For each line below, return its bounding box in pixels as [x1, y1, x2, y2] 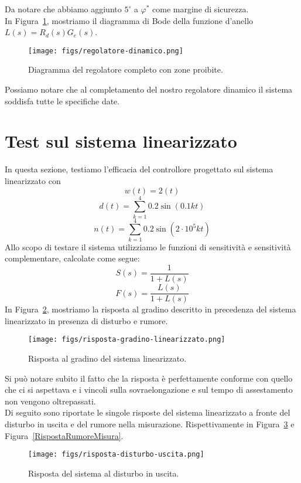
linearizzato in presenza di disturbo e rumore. [5, 314, 168, 326]
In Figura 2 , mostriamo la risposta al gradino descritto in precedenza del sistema [5, 303, 296, 315]
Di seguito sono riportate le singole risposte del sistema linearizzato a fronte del [5, 406, 290, 419]
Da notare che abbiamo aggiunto [5, 3, 122, 15]
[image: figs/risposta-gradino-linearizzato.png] [28, 335, 225, 344]
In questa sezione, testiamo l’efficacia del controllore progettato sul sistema [5, 163, 273, 175]
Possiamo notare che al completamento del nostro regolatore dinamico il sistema [5, 83, 293, 96]
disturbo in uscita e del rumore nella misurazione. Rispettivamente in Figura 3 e [5, 417, 295, 430]
